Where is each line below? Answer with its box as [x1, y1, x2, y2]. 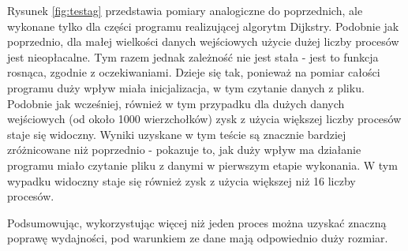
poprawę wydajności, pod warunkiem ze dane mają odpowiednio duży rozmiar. [7, 230, 388, 246]
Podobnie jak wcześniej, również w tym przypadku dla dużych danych [7, 95, 345, 111]
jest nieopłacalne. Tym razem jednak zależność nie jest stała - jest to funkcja [7, 48, 379, 65]
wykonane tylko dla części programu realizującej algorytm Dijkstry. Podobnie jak [7, 17, 399, 34]
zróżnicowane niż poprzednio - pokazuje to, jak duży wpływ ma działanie [7, 141, 361, 158]
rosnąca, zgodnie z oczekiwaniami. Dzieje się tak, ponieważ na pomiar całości [7, 64, 380, 81]
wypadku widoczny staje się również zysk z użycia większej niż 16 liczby [7, 172, 356, 189]
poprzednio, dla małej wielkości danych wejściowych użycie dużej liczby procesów [7, 33, 399, 50]
